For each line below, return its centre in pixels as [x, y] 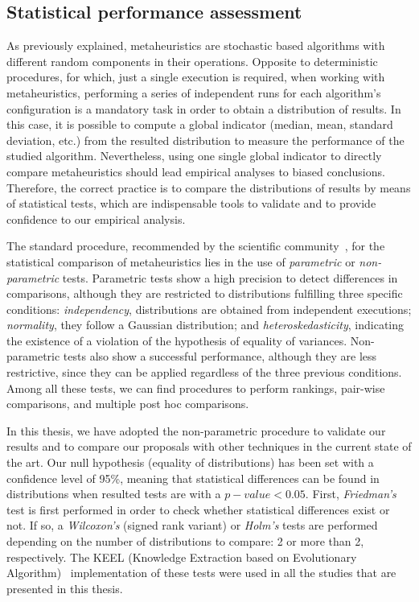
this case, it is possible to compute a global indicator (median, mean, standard [200, 124]
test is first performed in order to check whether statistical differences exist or [198, 509]
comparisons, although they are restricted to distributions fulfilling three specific [205, 293]
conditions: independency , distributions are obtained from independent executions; [209, 309]
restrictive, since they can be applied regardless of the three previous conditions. [204, 372]
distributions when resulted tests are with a [114, 494]
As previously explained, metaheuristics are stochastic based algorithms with [196, 45]
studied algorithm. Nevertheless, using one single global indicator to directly [194, 156]
